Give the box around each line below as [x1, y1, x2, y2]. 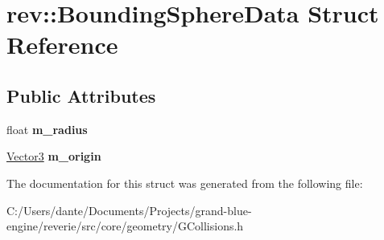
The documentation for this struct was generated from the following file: [6, 174, 363, 191]
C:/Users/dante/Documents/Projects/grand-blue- [6, 201, 252, 218]
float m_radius [6, 120, 88, 137]
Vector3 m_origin [6, 148, 101, 165]
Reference [6, 28, 118, 61]
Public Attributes [6, 83, 156, 108]
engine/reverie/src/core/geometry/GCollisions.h [6, 218, 244, 234]
